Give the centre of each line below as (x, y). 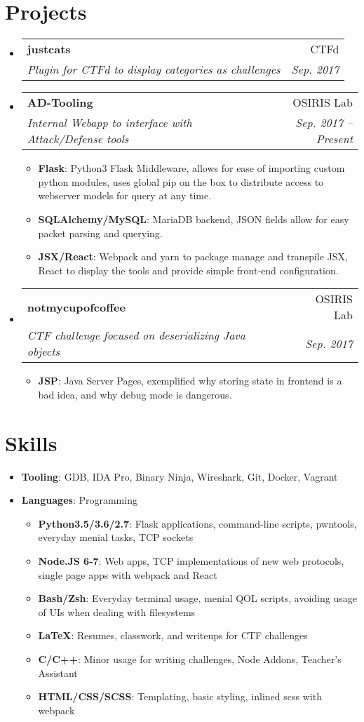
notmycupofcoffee (76, 307)
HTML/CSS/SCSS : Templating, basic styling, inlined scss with (180, 696)
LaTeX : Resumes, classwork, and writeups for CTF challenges (173, 635)
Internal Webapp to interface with (109, 123)
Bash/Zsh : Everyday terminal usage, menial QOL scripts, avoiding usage (197, 598)
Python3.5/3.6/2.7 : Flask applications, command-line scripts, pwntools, (197, 523)
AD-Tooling (60, 102)
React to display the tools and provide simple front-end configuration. (188, 270)
